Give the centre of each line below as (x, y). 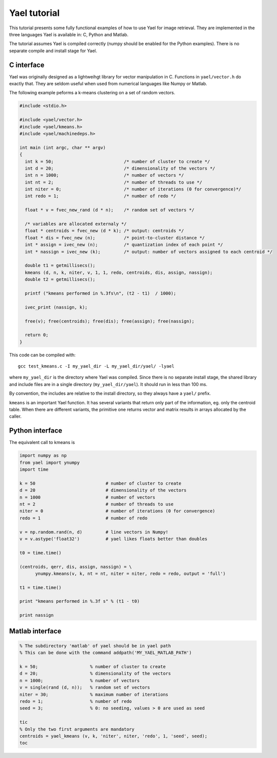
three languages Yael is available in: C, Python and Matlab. (69, 34)
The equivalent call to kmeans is (42, 442)
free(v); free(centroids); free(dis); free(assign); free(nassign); (110, 321)
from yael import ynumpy (50, 462)
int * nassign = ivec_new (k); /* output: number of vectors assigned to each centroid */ (149, 252)
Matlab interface (35, 631)
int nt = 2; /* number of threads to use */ (114, 182)
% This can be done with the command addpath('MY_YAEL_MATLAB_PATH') (106, 653)
